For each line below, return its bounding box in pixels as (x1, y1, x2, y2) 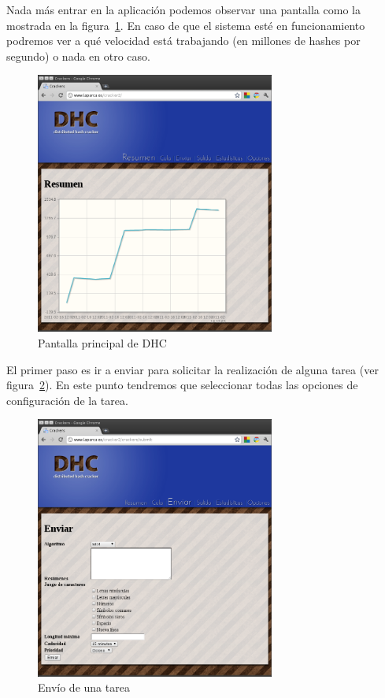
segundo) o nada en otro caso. (6, 47, 150, 64)
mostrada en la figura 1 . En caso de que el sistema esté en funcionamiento (6, 17, 365, 33)
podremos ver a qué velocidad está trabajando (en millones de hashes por (6, 32, 361, 49)
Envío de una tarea (38, 679, 130, 696)
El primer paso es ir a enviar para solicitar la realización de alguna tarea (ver (6, 361, 379, 377)
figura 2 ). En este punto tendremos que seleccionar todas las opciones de (6, 377, 358, 393)
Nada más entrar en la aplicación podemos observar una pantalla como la (6, 2, 361, 17)
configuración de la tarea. (6, 392, 128, 408)
